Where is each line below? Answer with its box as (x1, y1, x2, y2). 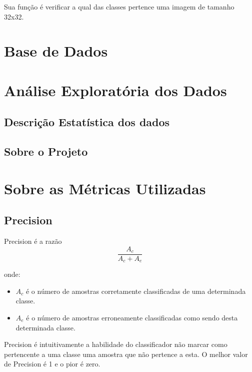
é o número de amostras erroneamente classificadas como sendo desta (26, 312, 238, 322)
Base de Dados (4, 41, 108, 61)
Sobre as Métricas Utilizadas (4, 178, 206, 198)
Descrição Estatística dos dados (4, 114, 170, 130)
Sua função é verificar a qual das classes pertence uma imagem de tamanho (4, 2, 234, 12)
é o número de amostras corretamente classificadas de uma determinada (25, 285, 246, 296)
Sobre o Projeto (4, 144, 88, 159)
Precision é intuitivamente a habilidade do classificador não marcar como (4, 339, 227, 349)
